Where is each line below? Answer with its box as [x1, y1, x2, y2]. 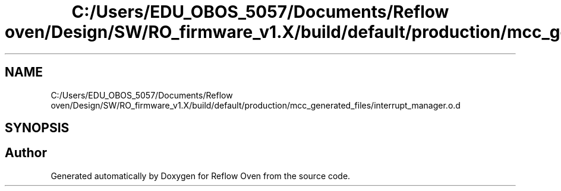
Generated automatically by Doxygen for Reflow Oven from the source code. [51, 170, 351, 181]
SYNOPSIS [5, 120, 70, 136]
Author [5, 145, 47, 161]
